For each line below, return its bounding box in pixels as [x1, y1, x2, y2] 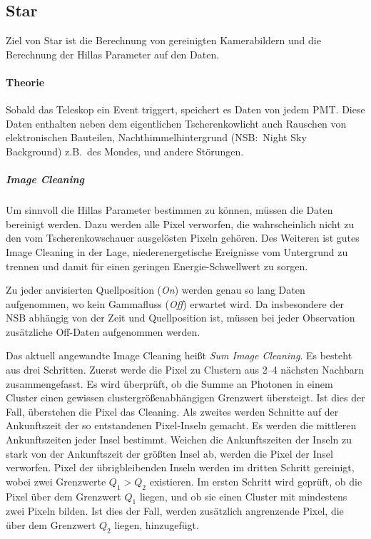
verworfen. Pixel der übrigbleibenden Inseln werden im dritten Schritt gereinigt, [6, 460, 355, 475]
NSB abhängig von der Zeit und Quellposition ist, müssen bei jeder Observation [6, 310, 355, 325]
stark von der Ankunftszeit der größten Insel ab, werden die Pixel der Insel [6, 446, 333, 461]
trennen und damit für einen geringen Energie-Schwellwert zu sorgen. [6, 258, 308, 273]
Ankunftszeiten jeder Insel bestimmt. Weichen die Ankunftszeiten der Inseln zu [6, 432, 352, 447]
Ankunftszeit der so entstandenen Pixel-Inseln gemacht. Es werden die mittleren [6, 418, 357, 433]
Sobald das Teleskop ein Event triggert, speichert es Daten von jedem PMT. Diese [6, 102, 365, 117]
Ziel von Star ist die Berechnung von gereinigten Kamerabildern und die [6, 33, 321, 48]
